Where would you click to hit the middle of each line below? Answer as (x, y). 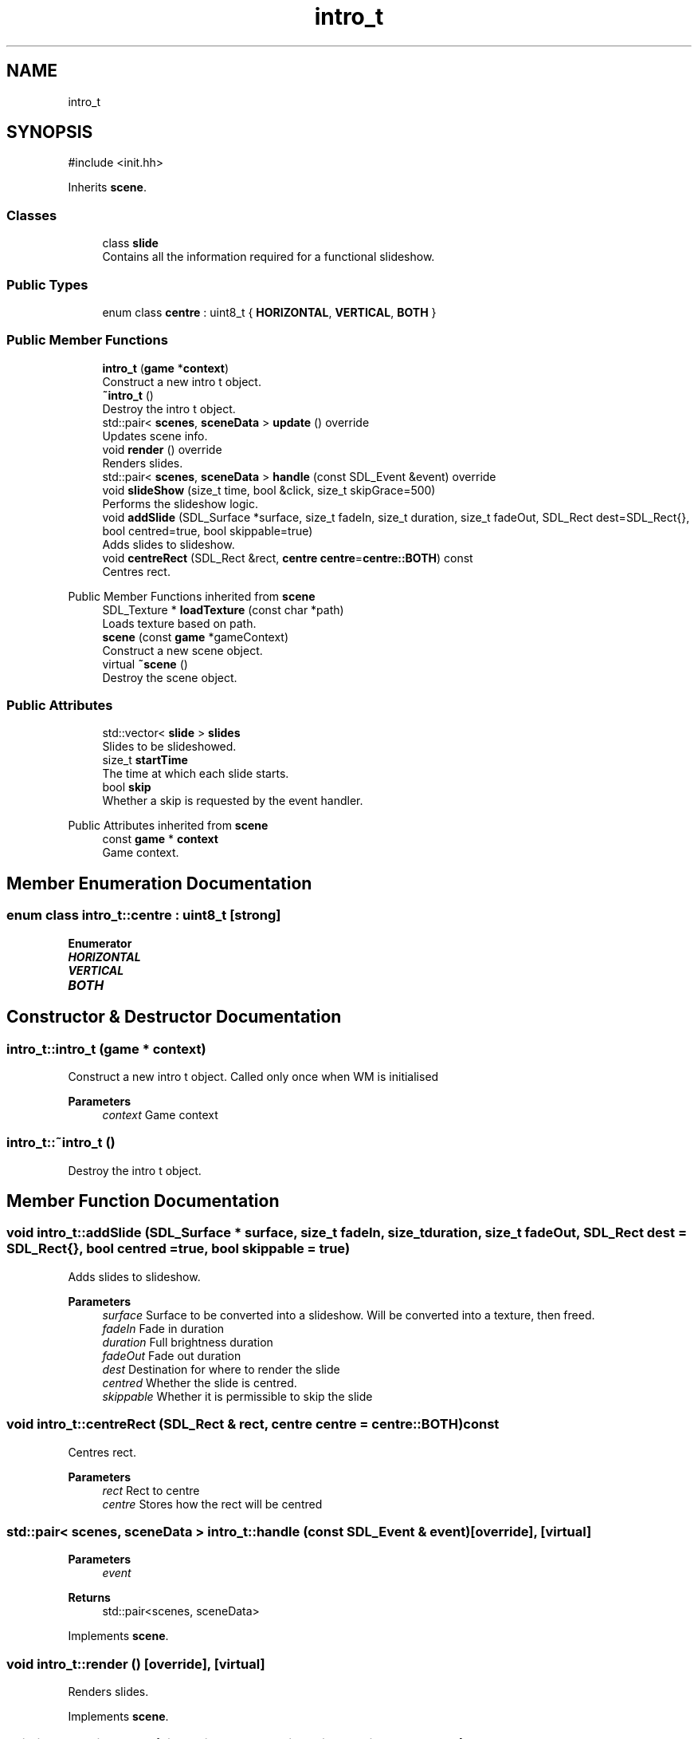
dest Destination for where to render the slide (221, 1369)
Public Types (47, 284)
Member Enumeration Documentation (159, 883)
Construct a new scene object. (182, 650)
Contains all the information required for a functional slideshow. (269, 257)
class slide (130, 243)
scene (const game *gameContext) (196, 637)
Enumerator (100, 943)
